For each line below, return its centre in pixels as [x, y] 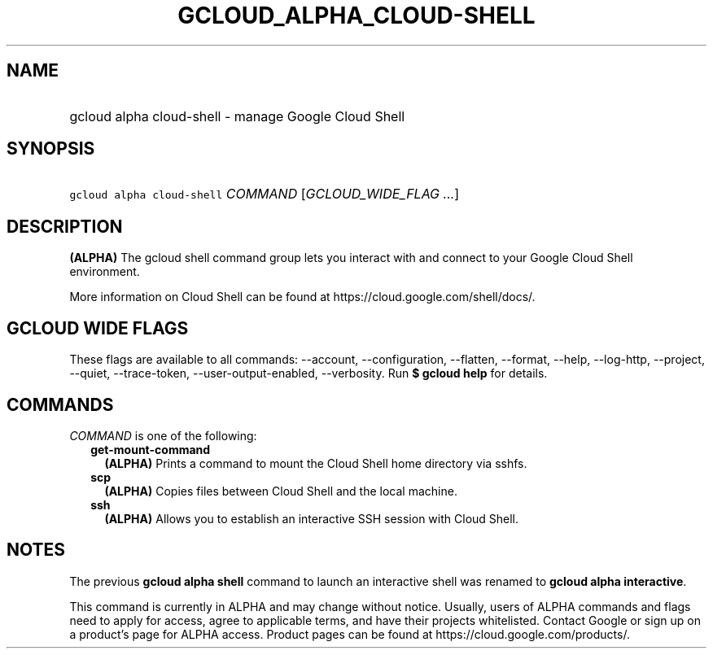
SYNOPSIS [51, 149]
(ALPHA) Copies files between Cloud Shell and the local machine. [281, 491]
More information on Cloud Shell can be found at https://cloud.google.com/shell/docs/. [302, 297]
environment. [105, 272]
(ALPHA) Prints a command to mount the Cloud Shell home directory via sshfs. [316, 463]
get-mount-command [151, 449]
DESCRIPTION [65, 226]
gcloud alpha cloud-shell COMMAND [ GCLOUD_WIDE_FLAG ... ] [265, 194]
